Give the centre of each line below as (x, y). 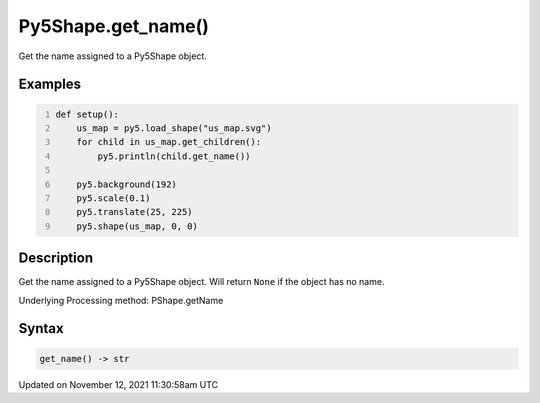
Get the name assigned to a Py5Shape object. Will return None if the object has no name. (201, 282)
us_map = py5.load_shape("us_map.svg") (174, 128)
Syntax (41, 328)
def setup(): (87, 114)
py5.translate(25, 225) (135, 212)
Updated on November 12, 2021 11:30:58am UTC (118, 384)
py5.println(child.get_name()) (174, 156)
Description (56, 258)
